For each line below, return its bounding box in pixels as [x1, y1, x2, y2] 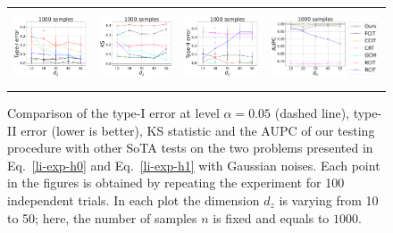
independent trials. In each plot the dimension [7, 190, 260, 209]
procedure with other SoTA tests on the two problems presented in [7, 138, 373, 157]
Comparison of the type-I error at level [7, 103, 220, 121]
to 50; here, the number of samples [7, 208, 197, 227]
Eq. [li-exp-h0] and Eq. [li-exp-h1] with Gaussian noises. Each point [7, 155, 380, 174]
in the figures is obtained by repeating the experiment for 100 [7, 173, 345, 192]
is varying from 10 [279, 190, 379, 209]
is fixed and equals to [213, 208, 330, 227]
